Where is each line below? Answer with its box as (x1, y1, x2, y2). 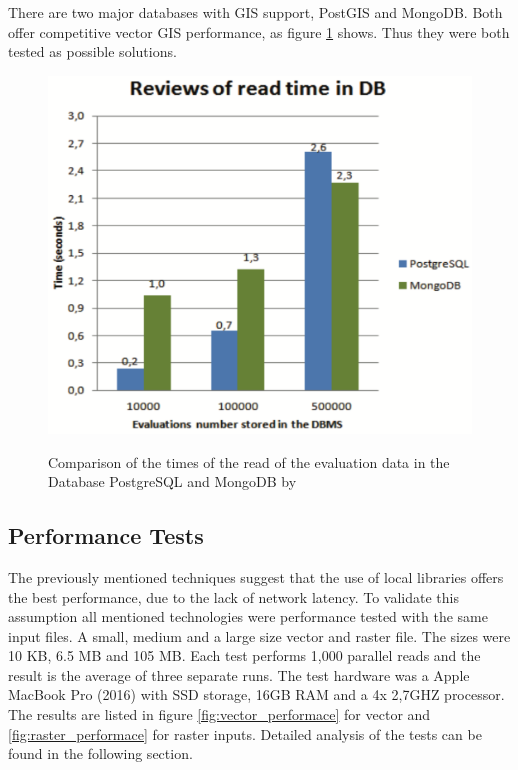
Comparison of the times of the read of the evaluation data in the (48, 451, 450, 472)
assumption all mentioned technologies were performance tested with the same (8, 606, 488, 627)
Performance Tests (8, 520, 204, 551)
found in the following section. (8, 743, 193, 764)
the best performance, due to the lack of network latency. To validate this (8, 586, 459, 607)
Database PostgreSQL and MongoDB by (48, 471, 297, 492)
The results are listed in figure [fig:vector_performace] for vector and (8, 704, 431, 725)
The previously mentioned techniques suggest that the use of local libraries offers (8, 566, 504, 587)
